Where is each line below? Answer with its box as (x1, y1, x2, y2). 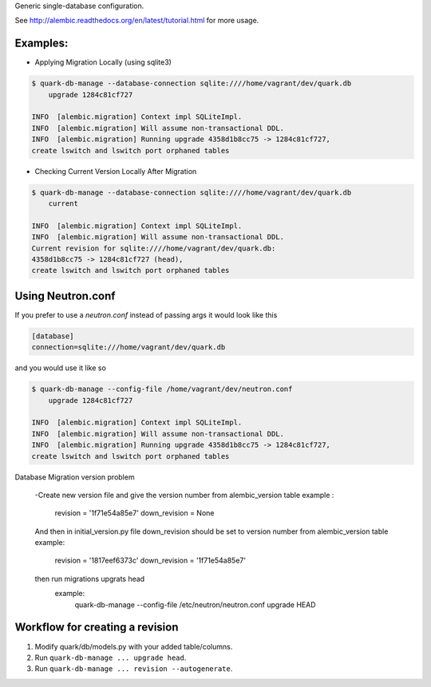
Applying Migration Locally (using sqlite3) (34, 57, 172, 67)
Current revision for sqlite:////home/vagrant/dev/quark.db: (31, 243, 276, 253)
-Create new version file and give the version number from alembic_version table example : (34, 490, 334, 499)
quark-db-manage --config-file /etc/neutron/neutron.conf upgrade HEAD (74, 599, 316, 610)
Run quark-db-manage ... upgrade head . (34, 653, 187, 662)
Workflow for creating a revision (14, 621, 179, 634)
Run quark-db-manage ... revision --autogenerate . (34, 664, 233, 673)
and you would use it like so (14, 363, 107, 373)
